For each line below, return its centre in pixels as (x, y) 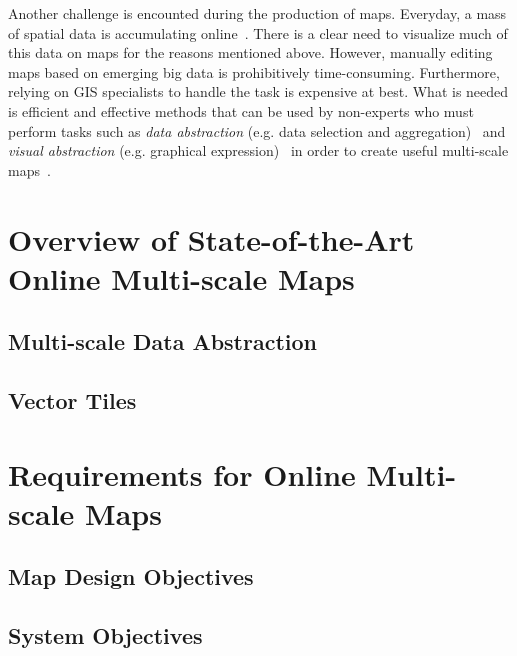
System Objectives (105, 635)
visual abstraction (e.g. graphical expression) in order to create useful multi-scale (258, 150)
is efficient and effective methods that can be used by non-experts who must (241, 110)
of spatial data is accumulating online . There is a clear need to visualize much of (258, 32)
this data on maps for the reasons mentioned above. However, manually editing (250, 52)
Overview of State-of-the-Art (211, 238)
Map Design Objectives (131, 576)
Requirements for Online (182, 473)
